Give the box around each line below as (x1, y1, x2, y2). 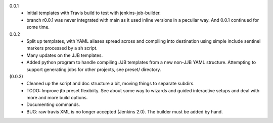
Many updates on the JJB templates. (26, 52, 103, 58)
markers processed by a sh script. (26, 45, 98, 51)
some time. (26, 24, 50, 30)
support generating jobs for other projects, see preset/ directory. (26, 66, 161, 73)
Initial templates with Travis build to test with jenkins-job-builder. (26, 10, 161, 16)
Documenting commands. (26, 101, 80, 108)
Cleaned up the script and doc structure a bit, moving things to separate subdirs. (26, 81, 195, 87)
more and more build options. (26, 95, 88, 101)
